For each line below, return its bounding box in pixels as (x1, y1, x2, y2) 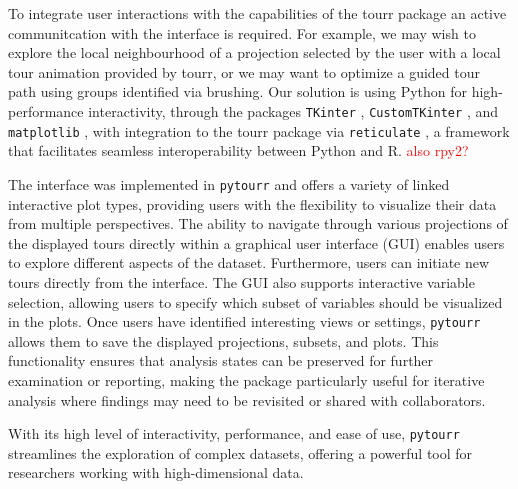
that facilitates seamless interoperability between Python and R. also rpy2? (8, 140, 469, 161)
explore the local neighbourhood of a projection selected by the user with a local (8, 42, 501, 63)
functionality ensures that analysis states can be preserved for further (8, 350, 434, 371)
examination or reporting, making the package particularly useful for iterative (8, 369, 485, 390)
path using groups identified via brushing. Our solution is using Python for (8, 81, 468, 102)
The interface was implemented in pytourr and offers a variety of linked (8, 173, 450, 194)
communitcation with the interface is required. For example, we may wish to (8, 22, 476, 43)
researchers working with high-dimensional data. (8, 462, 304, 483)
